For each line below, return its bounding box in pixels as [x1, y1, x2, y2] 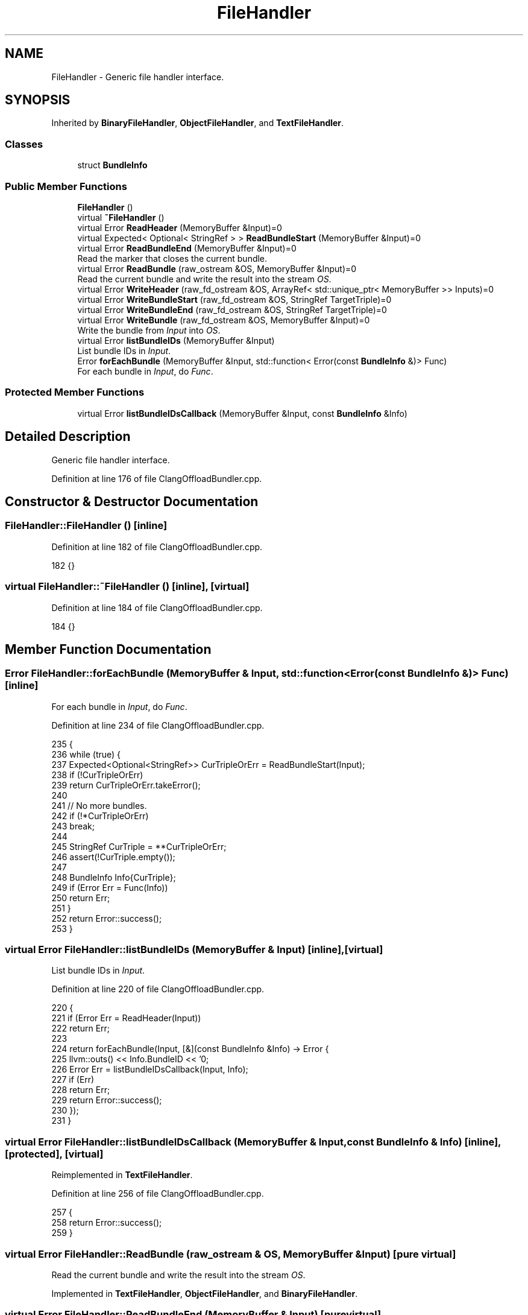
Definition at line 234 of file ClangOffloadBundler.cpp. [51, 720, 265, 730]
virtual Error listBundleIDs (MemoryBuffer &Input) [77, 335, 275, 346]
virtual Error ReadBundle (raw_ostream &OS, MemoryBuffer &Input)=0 [77, 263, 357, 274]
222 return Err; [51, 1023, 110, 1034]
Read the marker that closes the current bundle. [77, 253, 268, 264]
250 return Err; [51, 892, 110, 903]
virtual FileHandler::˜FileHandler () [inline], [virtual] [5, 580, 250, 593]
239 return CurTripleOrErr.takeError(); [51, 779, 201, 790]
